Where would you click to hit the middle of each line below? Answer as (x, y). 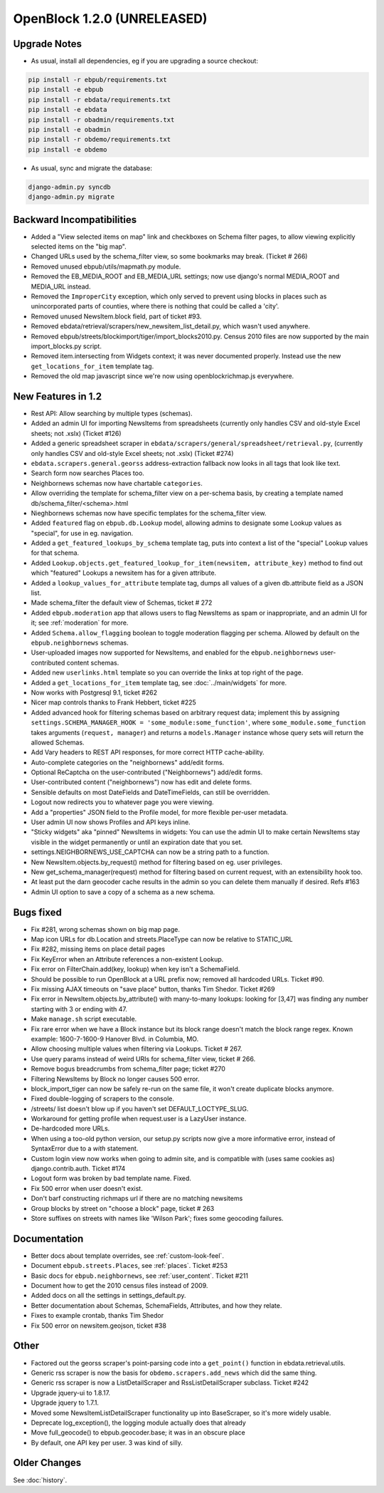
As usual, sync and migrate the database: (92, 168)
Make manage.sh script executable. (84, 1019)
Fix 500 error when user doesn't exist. (87, 1188)
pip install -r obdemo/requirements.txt (99, 140)
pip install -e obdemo (68, 149)
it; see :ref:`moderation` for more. (80, 623)
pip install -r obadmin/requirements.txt (101, 120)
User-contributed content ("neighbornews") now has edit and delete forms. (142, 782)
